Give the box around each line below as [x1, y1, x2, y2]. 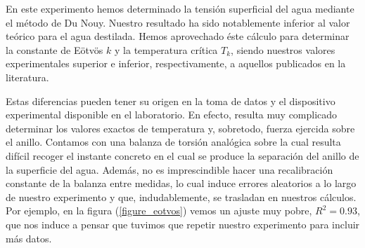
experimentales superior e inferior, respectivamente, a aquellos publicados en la [6, 56, 346, 71]
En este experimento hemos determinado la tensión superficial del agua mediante [6, 1, 354, 15]
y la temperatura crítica [115, 42, 218, 57]
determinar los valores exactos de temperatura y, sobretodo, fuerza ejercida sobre [6, 120, 355, 135]
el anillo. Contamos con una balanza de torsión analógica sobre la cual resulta [6, 135, 341, 149]
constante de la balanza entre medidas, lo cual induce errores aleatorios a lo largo [6, 176, 357, 191]
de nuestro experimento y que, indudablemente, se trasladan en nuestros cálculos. [6, 189, 357, 204]
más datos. [6, 230, 52, 245]
